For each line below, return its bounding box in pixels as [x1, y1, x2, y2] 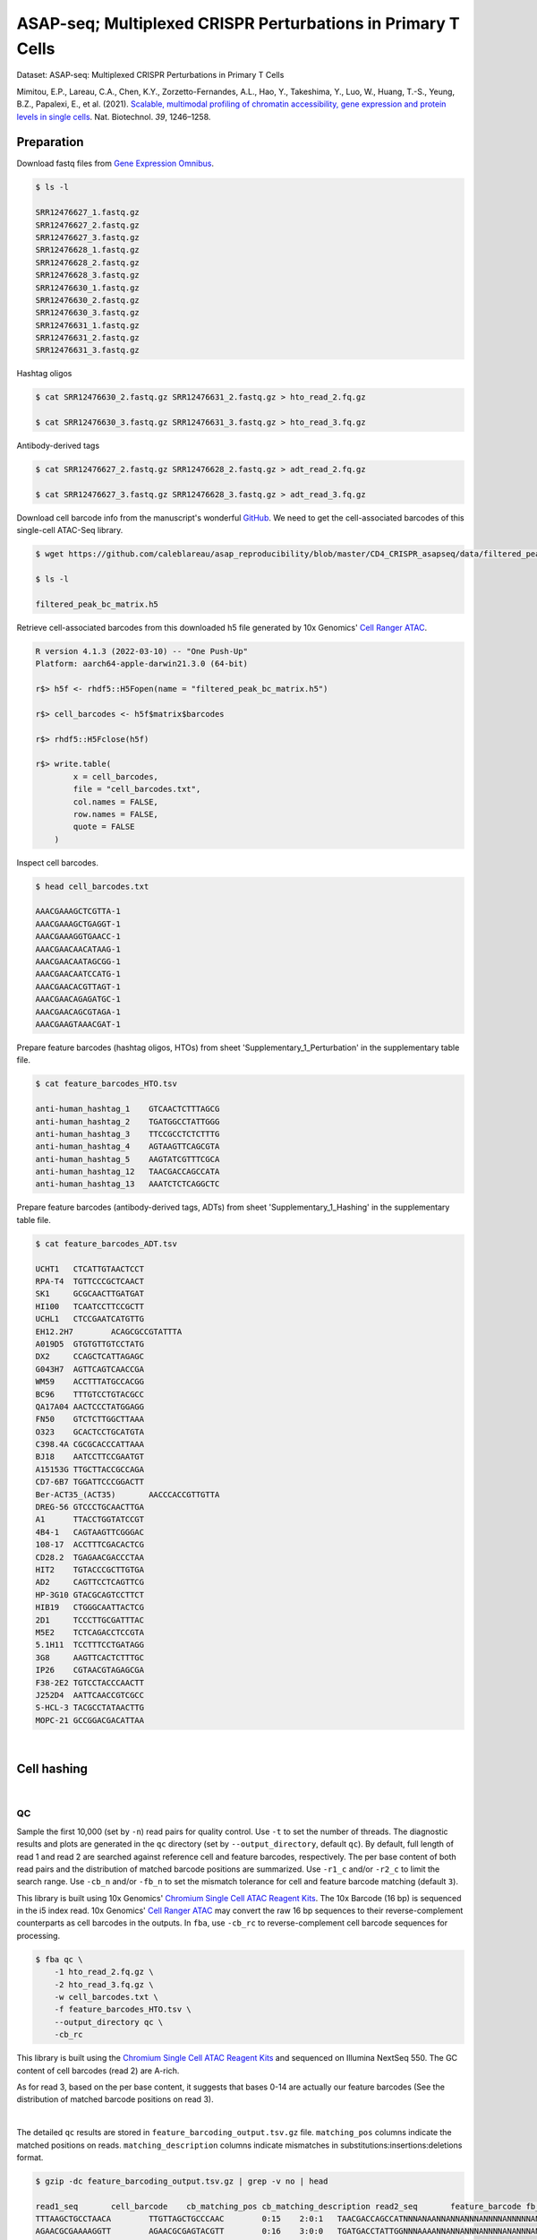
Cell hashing [16, 1762, 89, 1777]
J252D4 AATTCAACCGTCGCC [35, 1690, 145, 1700]
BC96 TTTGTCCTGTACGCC [35, 1389, 145, 1400]
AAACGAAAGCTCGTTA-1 [35, 906, 121, 917]
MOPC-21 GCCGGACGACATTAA [35, 1715, 145, 1725]
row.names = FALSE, [72, 809, 158, 819]
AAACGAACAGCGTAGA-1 [35, 1006, 121, 1017]
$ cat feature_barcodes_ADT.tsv [35, 1238, 178, 1249]
